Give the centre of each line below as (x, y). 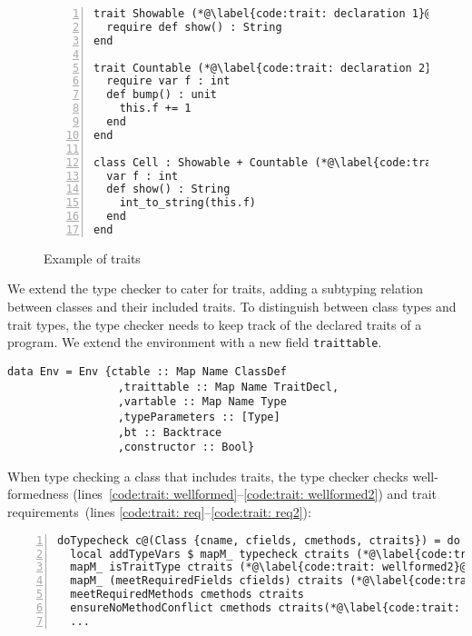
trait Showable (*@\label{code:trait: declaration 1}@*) (269, 14)
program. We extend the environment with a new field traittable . (195, 342)
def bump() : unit (162, 95)
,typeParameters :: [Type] (199, 417)
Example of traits (92, 258)
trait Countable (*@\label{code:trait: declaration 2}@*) (272, 68)
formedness (38, 494)
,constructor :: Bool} (186, 447)
